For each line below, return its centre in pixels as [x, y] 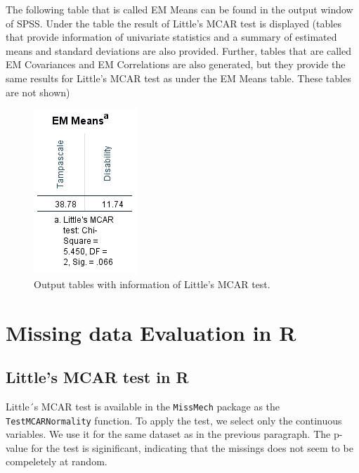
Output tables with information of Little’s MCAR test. [152, 284]
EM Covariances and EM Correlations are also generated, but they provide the [176, 64]
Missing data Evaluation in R [151, 332]
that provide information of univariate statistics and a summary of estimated [171, 37]
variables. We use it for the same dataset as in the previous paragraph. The [168, 434]
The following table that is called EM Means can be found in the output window [179, 9]
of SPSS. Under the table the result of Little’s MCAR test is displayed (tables [174, 23]
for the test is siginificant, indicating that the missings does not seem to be [192, 447]
